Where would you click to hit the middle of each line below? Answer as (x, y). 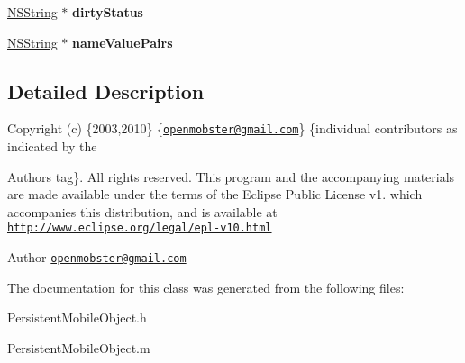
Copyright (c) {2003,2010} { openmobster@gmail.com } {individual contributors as (232, 128)
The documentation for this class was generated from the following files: (206, 287)
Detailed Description (106, 91)
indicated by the (52, 146)
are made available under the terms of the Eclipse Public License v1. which (215, 194)
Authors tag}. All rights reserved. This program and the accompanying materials (231, 176)
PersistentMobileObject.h (77, 318)
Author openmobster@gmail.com (97, 257)
